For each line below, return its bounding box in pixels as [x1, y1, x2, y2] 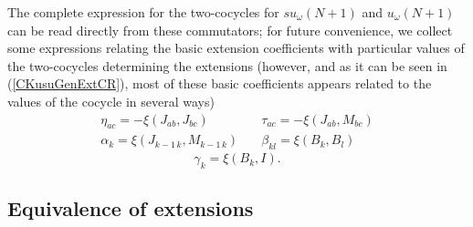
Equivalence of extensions [7, 194, 254, 222]
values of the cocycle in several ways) [7, 91, 215, 110]
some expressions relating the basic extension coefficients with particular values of [7, 38, 465, 57]
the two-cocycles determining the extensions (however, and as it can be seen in [7, 56, 447, 75]
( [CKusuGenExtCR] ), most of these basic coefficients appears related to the [7, 74, 432, 93]
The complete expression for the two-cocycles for [7, 3, 279, 21]
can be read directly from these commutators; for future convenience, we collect [7, 20, 453, 39]
